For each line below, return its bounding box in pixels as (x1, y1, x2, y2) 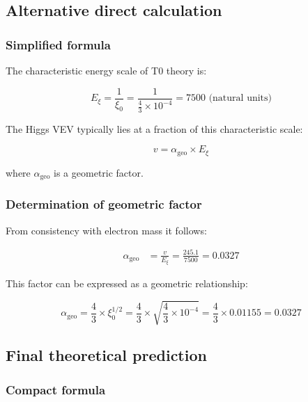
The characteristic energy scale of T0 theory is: (6, 63, 207, 77)
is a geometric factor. (54, 165, 144, 179)
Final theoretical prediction (6, 344, 207, 366)
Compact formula (6, 380, 106, 398)
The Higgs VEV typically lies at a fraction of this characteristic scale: (6, 121, 303, 136)
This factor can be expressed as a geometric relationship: (6, 275, 248, 290)
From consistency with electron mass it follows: (6, 223, 207, 237)
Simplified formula (6, 35, 111, 53)
